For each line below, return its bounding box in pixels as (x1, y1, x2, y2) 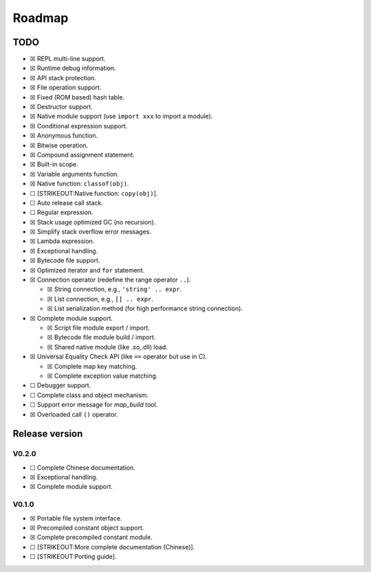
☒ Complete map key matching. (47, 362, 137, 370)
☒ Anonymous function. (30, 131, 98, 140)
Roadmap (12, 10, 69, 25)
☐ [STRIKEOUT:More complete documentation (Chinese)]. (30, 542, 195, 551)
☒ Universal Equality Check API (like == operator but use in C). (30, 352, 207, 361)
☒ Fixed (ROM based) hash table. (30, 93, 125, 101)
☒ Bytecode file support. (30, 256, 100, 264)
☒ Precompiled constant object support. (30, 523, 144, 531)
